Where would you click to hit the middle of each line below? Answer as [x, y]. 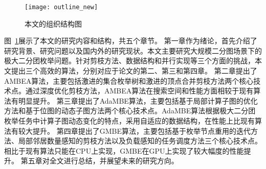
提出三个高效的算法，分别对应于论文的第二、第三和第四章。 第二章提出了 [134, 71]
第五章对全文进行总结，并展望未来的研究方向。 [99, 161]
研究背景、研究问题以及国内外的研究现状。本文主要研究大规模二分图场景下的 [133, 50]
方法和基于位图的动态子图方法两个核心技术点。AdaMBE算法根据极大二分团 [130, 111]
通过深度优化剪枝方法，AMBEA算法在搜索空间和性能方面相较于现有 [139, 91]
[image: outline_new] [61, 7]
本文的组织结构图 [53, 23]
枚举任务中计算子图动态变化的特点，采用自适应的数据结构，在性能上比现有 [129, 120]
